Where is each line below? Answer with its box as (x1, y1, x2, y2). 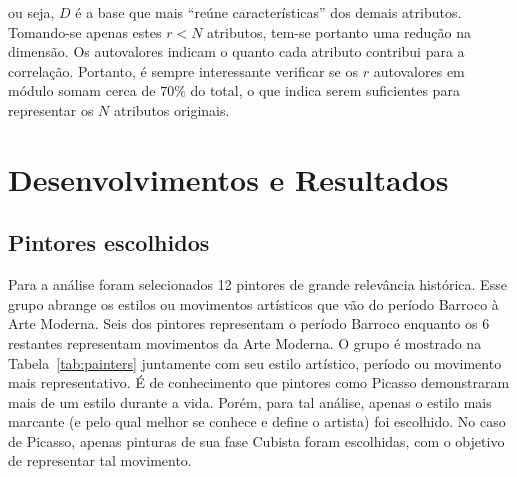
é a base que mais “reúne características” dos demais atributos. (75, 2, 462, 22)
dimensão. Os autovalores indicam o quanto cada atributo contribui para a (8, 41, 465, 62)
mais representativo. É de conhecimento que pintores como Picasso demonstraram (8, 372, 510, 393)
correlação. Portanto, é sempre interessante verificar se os (8, 60, 359, 81)
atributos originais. (114, 99, 230, 120)
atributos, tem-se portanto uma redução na (207, 21, 472, 42)
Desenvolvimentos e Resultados (8, 158, 449, 199)
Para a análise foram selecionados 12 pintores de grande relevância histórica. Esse (8, 274, 507, 295)
